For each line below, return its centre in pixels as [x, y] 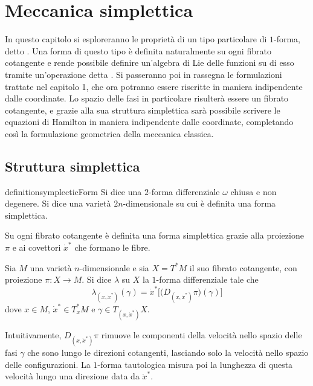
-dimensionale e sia [114, 267]
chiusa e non [253, 191]
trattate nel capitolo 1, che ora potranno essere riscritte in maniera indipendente [154, 86]
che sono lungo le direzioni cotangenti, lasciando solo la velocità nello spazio [168, 352]
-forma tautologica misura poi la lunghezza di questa [195, 364]
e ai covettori [37, 247]
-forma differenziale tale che [207, 279]
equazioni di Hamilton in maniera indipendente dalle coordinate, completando [149, 122]
